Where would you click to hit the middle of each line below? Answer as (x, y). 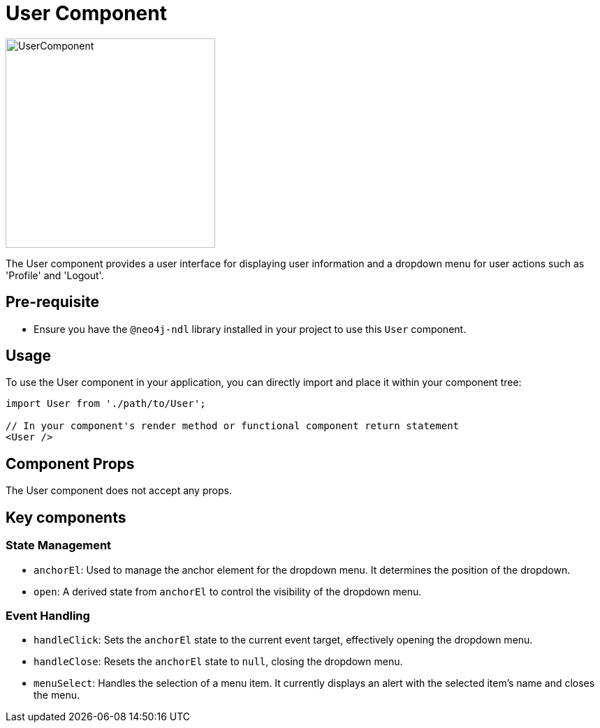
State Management (59, 545)
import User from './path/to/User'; (106, 404)
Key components (66, 517)
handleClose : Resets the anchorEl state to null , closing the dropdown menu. (218, 662)
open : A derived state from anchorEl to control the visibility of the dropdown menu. (228, 591)
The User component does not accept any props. (119, 491)
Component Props (70, 463)
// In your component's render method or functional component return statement (233, 426)
